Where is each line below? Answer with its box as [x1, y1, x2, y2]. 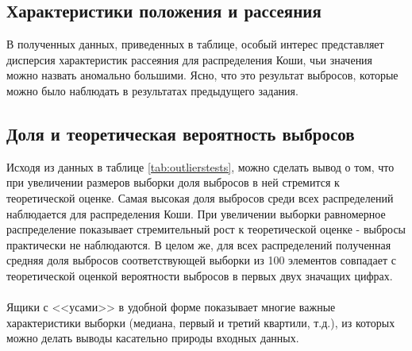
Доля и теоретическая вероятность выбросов [6, 121, 355, 145]
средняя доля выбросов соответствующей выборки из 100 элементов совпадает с [6, 252, 396, 268]
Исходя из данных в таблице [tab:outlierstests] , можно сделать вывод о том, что [6, 158, 395, 175]
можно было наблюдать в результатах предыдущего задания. [6, 82, 298, 98]
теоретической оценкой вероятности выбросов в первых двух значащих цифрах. [6, 267, 393, 283]
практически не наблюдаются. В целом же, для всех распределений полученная [6, 236, 391, 253]
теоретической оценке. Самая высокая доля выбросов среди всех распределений [6, 189, 394, 206]
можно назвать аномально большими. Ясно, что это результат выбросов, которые [6, 67, 399, 83]
